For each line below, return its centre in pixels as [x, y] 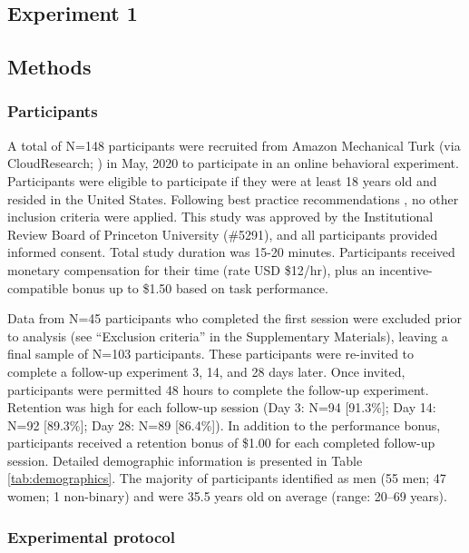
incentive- [406, 269]
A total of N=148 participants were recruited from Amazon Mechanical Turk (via [234, 145]
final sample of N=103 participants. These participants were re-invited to [211, 354]
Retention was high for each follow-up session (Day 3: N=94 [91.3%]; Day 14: [222, 407]
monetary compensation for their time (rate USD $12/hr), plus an [191, 269]
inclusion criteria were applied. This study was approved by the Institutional [220, 217]
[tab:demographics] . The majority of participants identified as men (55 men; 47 [227, 478]
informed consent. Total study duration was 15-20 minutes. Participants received [231, 252]
